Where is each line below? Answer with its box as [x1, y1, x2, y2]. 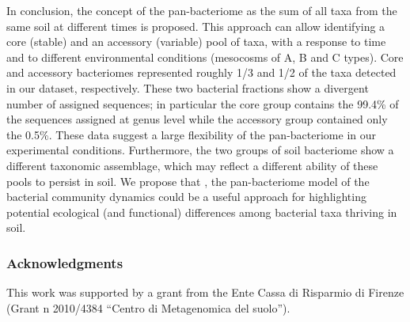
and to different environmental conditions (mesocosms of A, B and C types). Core [6, 48, 404, 65]
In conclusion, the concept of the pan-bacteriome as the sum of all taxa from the [6, 2, 397, 18]
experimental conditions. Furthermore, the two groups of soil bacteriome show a [6, 142, 394, 158]
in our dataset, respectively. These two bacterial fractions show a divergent [6, 79, 369, 96]
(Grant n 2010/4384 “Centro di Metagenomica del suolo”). [6, 299, 290, 316]
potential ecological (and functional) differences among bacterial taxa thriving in [6, 203, 397, 220]
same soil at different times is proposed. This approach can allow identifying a [6, 17, 385, 34]
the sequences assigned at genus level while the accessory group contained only [6, 111, 388, 127]
